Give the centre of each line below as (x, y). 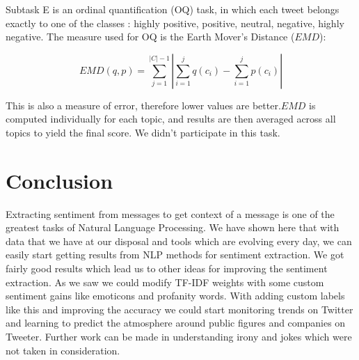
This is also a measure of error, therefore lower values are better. (143, 105)
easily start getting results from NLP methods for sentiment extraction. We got (175, 255)
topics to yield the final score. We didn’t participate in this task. (143, 132)
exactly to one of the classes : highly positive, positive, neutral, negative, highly (175, 23)
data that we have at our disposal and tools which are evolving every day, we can (179, 241)
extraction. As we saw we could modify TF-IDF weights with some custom (165, 282)
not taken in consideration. (63, 350)
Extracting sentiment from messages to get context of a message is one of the (170, 213)
